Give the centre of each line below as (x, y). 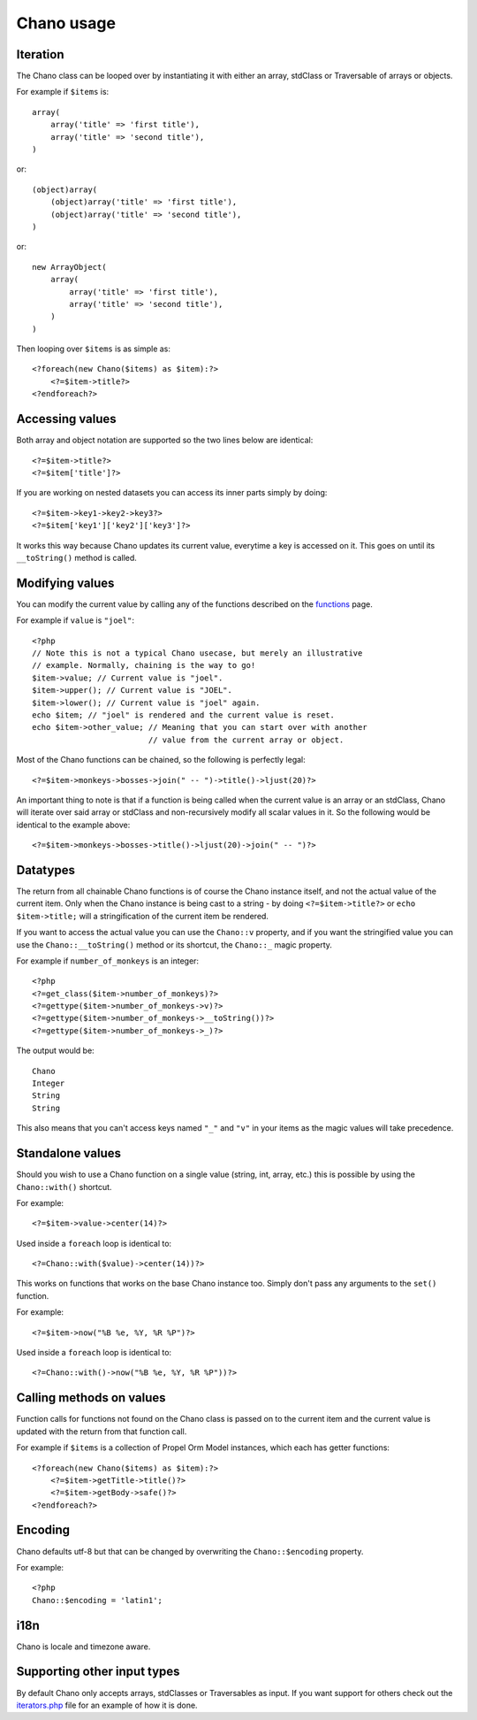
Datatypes (45, 870)
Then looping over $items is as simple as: (94, 349)
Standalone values (68, 1153)
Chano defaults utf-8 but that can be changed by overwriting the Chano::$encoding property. (190, 1551)
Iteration (40, 54)
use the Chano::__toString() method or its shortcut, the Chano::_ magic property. (174, 944)
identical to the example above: (73, 825)
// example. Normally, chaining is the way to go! (144, 665)
